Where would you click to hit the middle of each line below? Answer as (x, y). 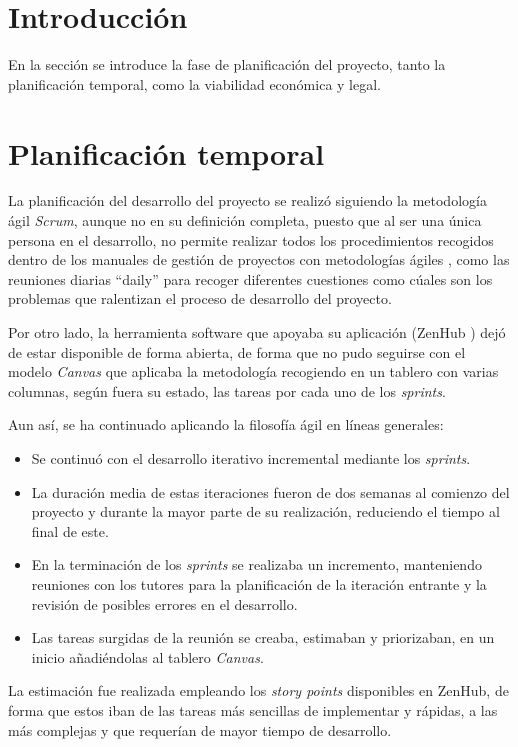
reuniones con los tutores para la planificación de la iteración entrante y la (259, 583)
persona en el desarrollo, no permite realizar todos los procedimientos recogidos (251, 239)
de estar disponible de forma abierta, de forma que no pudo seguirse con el (237, 351)
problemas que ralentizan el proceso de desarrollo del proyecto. (200, 298)
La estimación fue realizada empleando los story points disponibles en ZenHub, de (258, 690)
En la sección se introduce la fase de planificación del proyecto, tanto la (227, 64)
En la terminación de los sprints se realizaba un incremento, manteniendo (256, 564)
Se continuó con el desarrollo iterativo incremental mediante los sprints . (251, 457)
